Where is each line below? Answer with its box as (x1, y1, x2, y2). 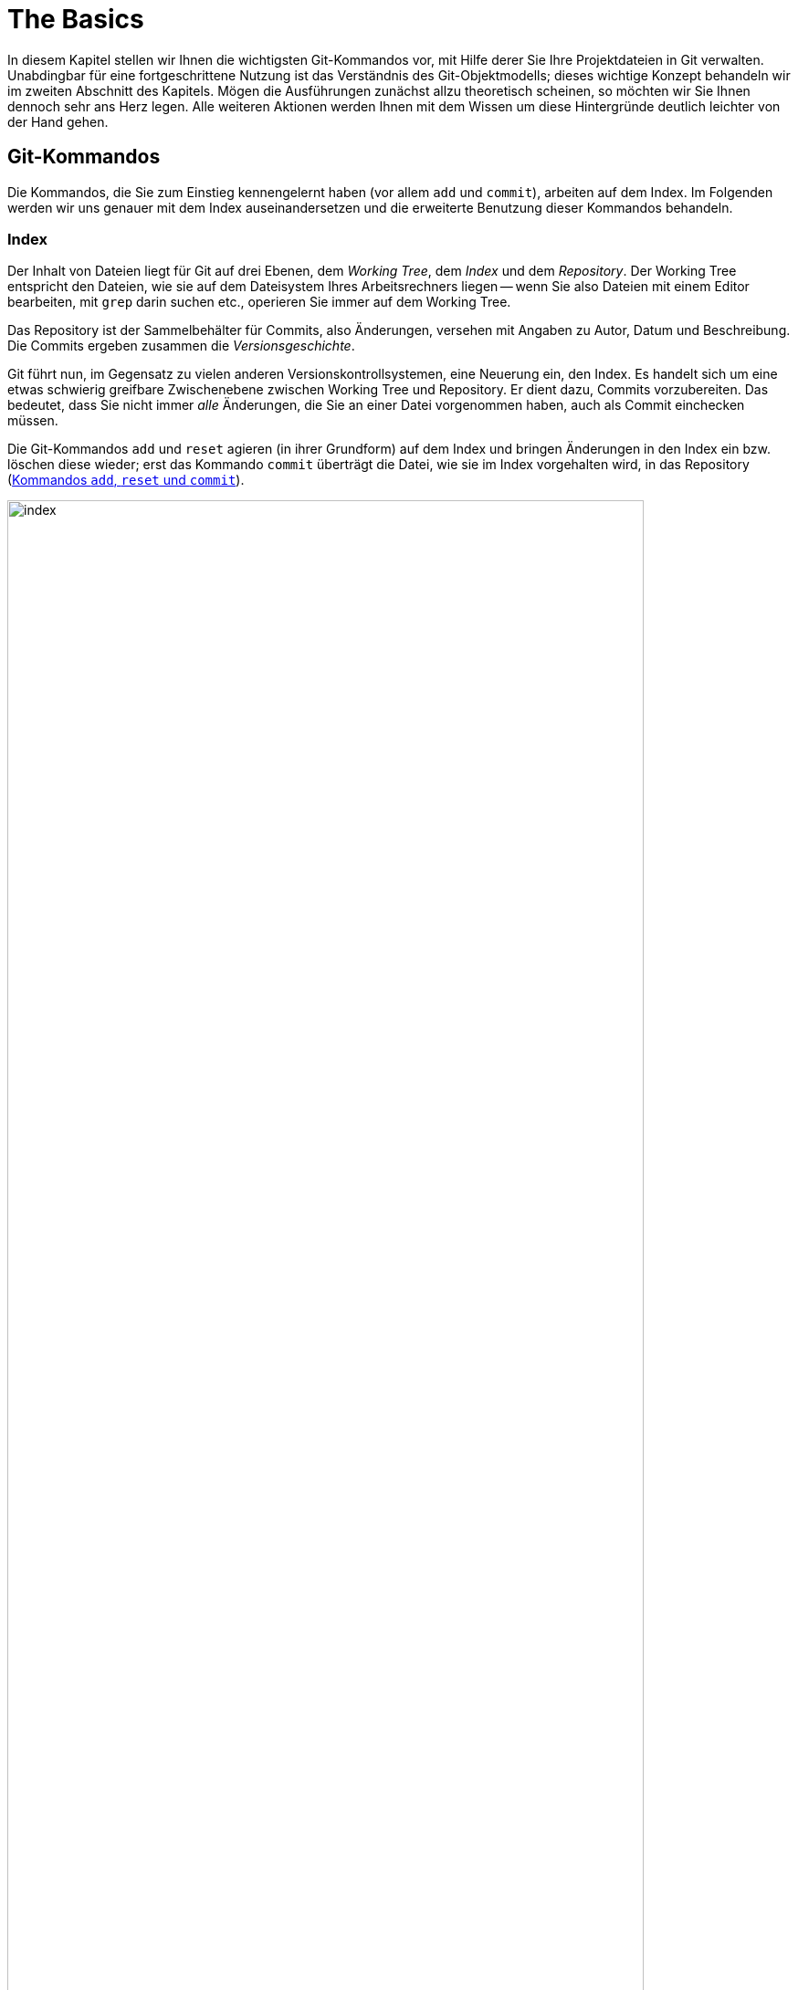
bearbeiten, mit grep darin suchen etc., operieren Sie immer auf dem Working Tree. (7, 294, 511, 310)
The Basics (7, 4, 144, 35)
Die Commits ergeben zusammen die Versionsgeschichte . (7, 338, 355, 354)
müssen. (7, 413, 58, 429)
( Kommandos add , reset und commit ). (7, 472, 245, 488)
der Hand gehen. (7, 113, 109, 130)
